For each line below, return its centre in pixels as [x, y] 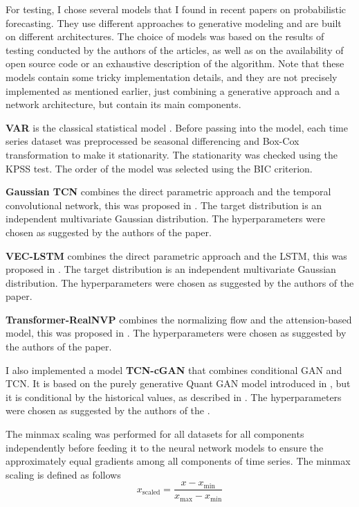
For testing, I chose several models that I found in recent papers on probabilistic [176, 9]
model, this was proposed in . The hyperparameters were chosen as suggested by [176, 333]
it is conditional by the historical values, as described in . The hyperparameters [174, 397]
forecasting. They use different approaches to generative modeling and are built [174, 23]
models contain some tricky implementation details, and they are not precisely [172, 77]
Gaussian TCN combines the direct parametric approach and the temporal [168, 192]
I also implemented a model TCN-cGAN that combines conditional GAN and [174, 370]
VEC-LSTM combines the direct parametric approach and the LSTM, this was [176, 255]
